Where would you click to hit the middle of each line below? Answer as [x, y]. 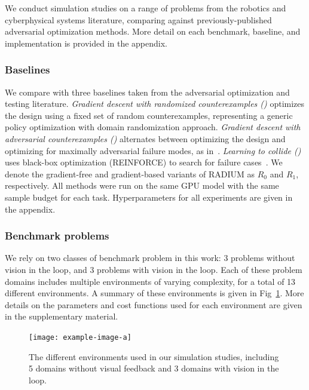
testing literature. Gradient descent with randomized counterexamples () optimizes [155, 104]
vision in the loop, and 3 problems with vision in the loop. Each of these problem [154, 269]
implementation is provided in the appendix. [86, 43]
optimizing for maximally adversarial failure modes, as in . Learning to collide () [153, 150]
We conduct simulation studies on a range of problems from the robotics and [146, 8]
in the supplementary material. [62, 316]
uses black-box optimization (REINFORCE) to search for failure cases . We [144, 162]
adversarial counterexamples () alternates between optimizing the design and [145, 138]
